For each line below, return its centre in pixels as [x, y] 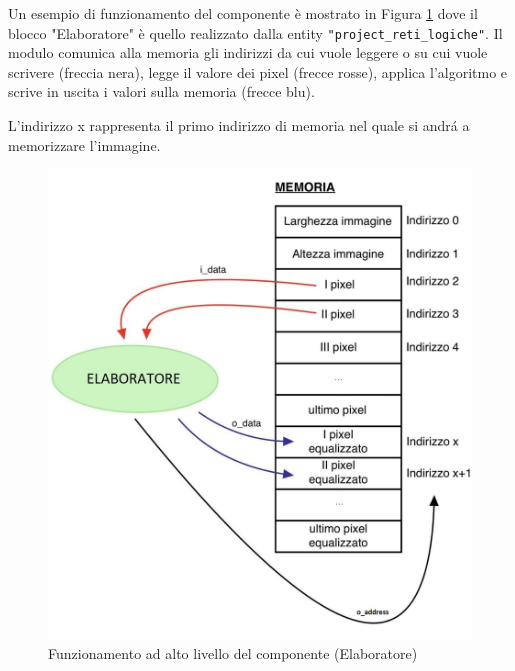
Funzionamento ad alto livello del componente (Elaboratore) [233, 652]
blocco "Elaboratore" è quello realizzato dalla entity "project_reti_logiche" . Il [255, 32]
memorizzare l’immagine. [84, 144]
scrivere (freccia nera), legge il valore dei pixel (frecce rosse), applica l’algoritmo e [258, 71]
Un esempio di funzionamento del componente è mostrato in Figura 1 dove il [243, 13]
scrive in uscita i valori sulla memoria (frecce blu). [161, 91]
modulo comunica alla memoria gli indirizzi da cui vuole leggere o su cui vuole [248, 52]
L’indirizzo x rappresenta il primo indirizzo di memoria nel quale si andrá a [239, 125]
